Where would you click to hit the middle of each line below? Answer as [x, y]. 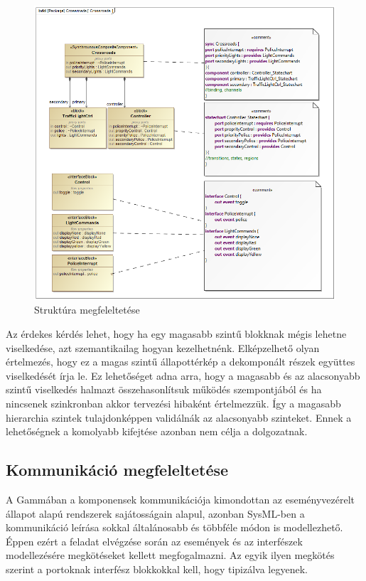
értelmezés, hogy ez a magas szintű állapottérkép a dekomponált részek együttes [181, 362]
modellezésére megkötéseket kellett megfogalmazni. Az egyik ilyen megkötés [170, 555]
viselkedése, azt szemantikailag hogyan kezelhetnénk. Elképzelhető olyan [163, 347]
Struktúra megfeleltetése [87, 310]
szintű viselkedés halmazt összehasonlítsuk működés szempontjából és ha [164, 389]
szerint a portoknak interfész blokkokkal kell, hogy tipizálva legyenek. [157, 569]
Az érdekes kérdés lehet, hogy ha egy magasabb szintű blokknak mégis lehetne [176, 333]
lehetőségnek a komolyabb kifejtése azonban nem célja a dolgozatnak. [157, 431]
